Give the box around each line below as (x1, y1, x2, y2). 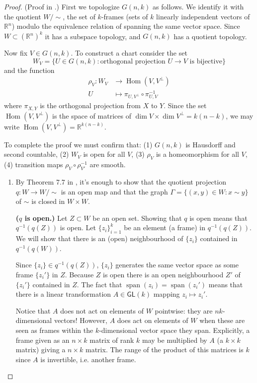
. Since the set (164, 100, 207, 111)
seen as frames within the (15, 324, 93, 335)
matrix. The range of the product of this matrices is (86, 344, 244, 355)
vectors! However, (54, 315, 107, 325)
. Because (65, 269, 94, 279)
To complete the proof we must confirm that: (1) (4, 139, 153, 149)
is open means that (189, 212, 248, 223)
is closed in (31, 196, 65, 206)
